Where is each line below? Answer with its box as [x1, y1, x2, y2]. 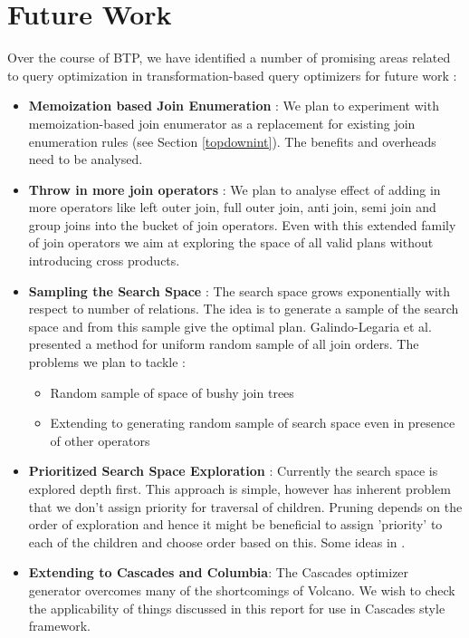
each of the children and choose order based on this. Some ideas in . [28, 532, 406, 551]
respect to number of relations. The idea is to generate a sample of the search [28, 299, 459, 318]
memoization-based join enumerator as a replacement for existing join [28, 113, 416, 132]
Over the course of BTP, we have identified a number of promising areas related [7, 48, 451, 67]
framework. [28, 616, 91, 635]
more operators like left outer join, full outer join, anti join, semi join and [28, 198, 436, 217]
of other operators [50, 430, 150, 449]
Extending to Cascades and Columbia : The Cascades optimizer [28, 563, 409, 582]
